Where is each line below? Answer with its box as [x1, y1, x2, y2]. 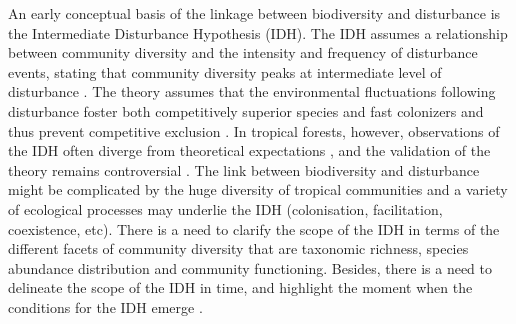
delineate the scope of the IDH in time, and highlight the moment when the [8, 277, 473, 298]
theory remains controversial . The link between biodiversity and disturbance [8, 159, 480, 180]
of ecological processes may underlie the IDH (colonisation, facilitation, [8, 198, 443, 219]
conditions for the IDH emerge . [8, 296, 203, 317]
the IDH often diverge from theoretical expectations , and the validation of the [8, 140, 491, 161]
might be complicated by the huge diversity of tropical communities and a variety [8, 179, 508, 200]
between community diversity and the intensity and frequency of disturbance [8, 42, 478, 63]
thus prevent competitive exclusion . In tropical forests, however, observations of [8, 120, 500, 141]
